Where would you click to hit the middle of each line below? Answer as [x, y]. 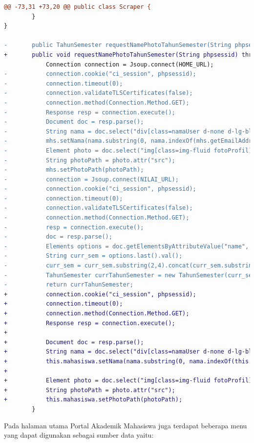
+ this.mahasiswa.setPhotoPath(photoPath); [93, 400]
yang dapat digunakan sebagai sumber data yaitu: [79, 435]
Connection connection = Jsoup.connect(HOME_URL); [130, 64]
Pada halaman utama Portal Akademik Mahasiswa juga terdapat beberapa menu [126, 425]
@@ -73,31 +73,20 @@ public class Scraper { [77, 7]
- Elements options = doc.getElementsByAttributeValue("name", [127, 246]
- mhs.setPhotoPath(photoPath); [74, 170]
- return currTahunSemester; [69, 285]
